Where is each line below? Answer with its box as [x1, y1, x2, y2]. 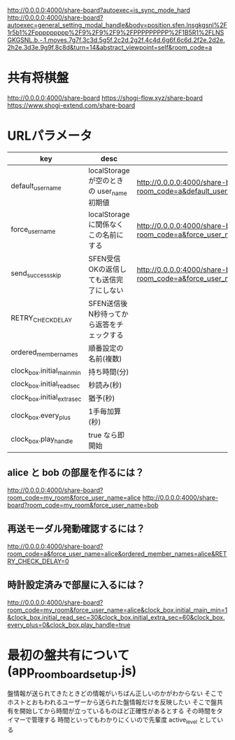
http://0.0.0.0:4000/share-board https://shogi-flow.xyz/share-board [7, 93, 203, 102]
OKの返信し [88, 265, 127, 275]
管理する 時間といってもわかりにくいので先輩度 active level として [31, 715, 218, 725]
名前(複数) [88, 354, 122, 364]
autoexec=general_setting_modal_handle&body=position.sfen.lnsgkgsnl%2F [7, 21, 227, 29]
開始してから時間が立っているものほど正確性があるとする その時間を [19, 707, 217, 715]
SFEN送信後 [88, 298, 128, 308]
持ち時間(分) [88, 367, 129, 377]
